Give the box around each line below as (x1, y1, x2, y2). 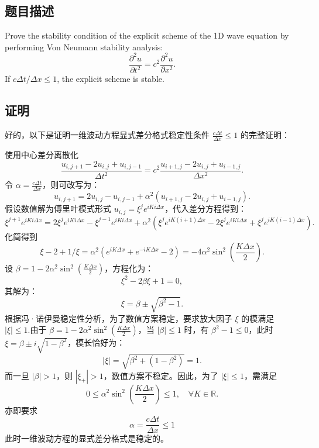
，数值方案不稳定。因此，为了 (103, 369, 218, 381)
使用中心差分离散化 (5, 148, 78, 160)
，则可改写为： (42, 178, 100, 191)
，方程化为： (104, 262, 154, 274)
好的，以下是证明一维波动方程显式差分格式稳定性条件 (5, 129, 210, 141)
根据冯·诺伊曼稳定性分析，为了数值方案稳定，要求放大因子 (5, 312, 232, 324)
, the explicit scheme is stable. (57, 73, 164, 85)
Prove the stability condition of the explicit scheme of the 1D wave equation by (5, 29, 289, 42)
